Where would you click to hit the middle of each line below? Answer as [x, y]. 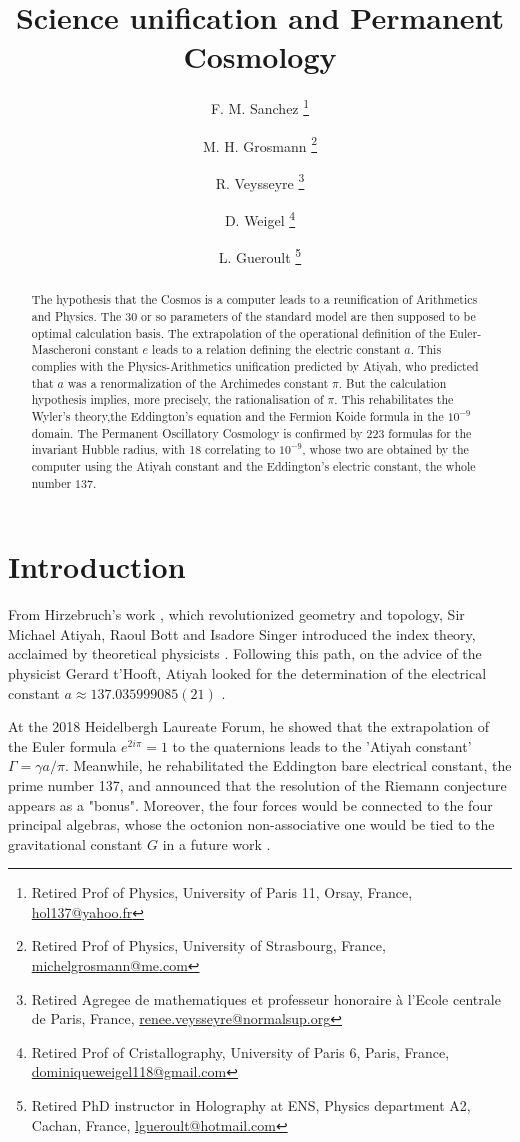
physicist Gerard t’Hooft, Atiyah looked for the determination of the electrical [247, 672]
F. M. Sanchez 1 [260, 106]
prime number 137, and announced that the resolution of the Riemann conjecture [257, 784]
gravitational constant [75, 843]
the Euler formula [62, 745]
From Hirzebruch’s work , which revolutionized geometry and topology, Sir [236, 614]
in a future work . [216, 843]
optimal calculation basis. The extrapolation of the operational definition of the [238, 332]
